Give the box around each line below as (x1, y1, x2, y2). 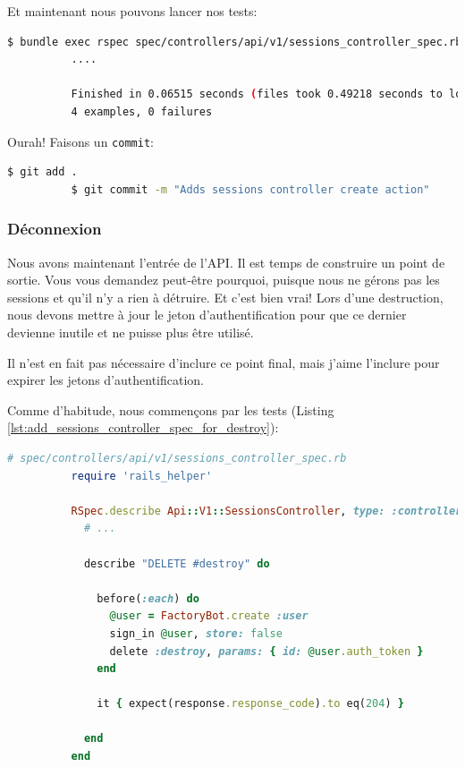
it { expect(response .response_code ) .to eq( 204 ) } (97, 697, 404, 711)
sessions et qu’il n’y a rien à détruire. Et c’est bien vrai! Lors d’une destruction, (7, 287, 444, 306)
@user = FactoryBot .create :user (109, 609, 309, 623)
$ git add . (7, 166, 78, 179)
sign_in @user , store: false (109, 626, 283, 640)
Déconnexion (7, 217, 102, 240)
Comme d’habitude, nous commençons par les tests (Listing (7, 400, 334, 419)
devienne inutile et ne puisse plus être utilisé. (7, 323, 254, 341)
